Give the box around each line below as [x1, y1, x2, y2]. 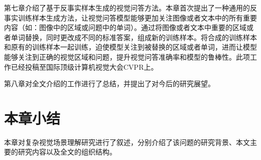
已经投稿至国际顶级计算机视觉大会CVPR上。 [11, 61, 158, 72]
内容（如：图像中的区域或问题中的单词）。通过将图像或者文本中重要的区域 [4, 22, 246, 33]
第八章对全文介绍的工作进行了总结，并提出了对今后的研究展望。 [4, 78, 215, 89]
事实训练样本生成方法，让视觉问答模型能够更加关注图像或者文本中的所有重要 [4, 12, 257, 23]
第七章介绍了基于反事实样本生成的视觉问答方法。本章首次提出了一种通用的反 [4, 3, 257, 13]
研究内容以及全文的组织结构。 [18, 146, 116, 157]
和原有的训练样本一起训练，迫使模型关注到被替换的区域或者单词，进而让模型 [4, 42, 257, 52]
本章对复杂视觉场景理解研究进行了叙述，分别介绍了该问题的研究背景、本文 [4, 136, 250, 147]
